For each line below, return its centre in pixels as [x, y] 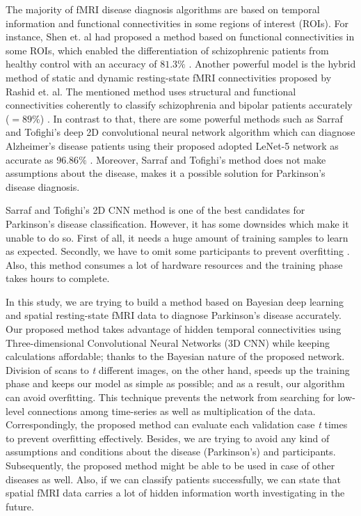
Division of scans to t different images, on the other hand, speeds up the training [178, 369]
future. [20, 506]
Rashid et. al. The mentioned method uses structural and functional [151, 91]
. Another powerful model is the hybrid [272, 64]
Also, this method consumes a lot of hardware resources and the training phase [174, 264]
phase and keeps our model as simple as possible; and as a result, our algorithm [175, 383]
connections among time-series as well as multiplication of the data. [171, 411]
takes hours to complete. [58, 278]
